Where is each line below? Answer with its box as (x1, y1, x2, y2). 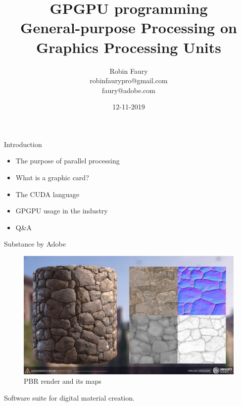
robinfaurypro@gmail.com (90, 75, 168, 86)
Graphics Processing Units (36, 37, 221, 57)
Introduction (4, 139, 42, 149)
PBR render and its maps (24, 376, 101, 386)
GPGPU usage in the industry (15, 205, 108, 216)
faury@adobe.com (102, 85, 155, 95)
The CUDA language (15, 189, 80, 199)
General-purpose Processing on (20, 17, 237, 38)
